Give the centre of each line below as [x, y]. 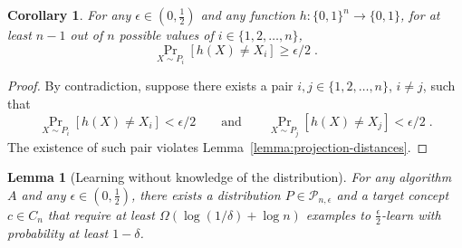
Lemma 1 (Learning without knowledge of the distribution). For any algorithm [230, 177]
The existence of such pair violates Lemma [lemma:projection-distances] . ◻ [218, 146]
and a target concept [393, 194]
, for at [420, 14]
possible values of [166, 34]
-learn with [411, 214]
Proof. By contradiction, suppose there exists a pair [150, 86]
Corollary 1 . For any [69, 14]
